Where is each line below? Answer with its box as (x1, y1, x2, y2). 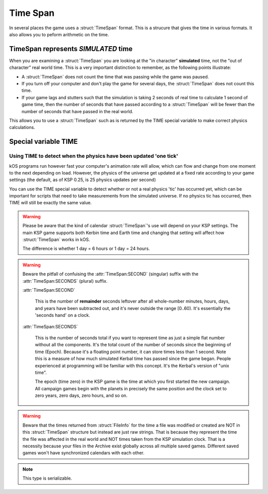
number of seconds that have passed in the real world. (21, 108, 134, 114)
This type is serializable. (22, 475, 72, 481)
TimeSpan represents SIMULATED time (9, 45, 133, 53)
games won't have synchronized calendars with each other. (22, 450, 145, 456)
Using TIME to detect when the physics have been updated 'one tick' (9, 153, 179, 160)
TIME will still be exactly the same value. (9, 200, 92, 206)
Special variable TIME (9, 137, 78, 146)
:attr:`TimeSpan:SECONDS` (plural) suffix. (22, 278, 108, 284)
